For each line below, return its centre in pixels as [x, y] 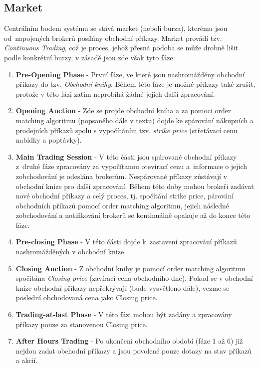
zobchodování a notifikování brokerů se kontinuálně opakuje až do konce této [133, 215]
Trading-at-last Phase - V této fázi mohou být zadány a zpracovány [124, 314]
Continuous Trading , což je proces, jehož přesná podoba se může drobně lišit [121, 48]
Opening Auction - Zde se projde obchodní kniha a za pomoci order [123, 110]
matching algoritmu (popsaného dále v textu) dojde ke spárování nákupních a [134, 120]
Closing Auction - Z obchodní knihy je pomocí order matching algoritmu [130, 268]
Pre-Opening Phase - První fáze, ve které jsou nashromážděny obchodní [130, 74]
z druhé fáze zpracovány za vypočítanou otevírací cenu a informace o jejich [131, 166]
